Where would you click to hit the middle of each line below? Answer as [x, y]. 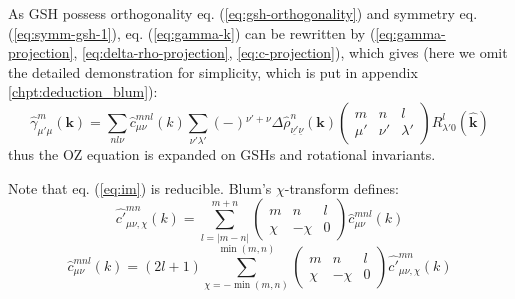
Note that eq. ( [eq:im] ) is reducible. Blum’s [140, 187]
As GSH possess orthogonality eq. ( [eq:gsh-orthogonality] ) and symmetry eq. [243, 13]
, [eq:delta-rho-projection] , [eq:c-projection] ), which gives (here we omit [290, 52]
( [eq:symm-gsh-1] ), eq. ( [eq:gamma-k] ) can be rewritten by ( [192, 32]
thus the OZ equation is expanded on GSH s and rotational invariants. [222, 154]
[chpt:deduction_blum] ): [83, 91]
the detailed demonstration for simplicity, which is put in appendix [213, 71]
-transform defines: [341, 187]
